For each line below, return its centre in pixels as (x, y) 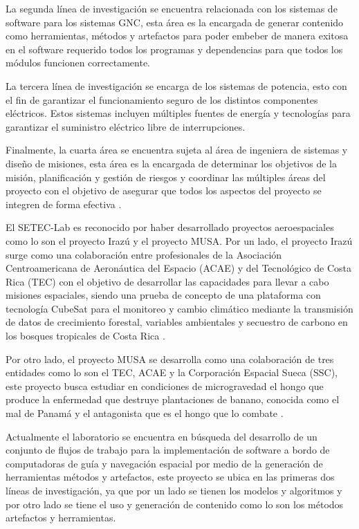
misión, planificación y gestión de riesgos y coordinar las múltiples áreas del (166, 177)
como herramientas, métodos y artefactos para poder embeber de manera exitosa (177, 36)
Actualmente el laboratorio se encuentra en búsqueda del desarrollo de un (162, 436)
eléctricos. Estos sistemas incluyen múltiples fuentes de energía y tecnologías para (178, 113)
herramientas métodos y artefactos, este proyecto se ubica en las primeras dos (170, 477)
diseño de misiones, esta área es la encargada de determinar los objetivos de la (171, 163)
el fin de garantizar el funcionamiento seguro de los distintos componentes (162, 99)
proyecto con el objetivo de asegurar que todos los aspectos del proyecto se (164, 191)
